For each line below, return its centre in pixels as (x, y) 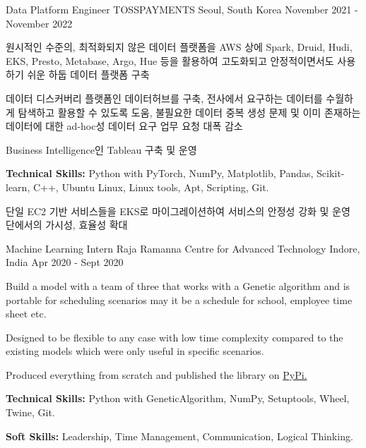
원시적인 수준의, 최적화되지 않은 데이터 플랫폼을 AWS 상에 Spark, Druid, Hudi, (179, 47)
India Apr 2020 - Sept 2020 (65, 262)
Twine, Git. (30, 412)
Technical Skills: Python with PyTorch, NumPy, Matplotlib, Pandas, (160, 173)
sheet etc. (26, 314)
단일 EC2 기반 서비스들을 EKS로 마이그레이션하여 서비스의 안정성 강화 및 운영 (178, 211)
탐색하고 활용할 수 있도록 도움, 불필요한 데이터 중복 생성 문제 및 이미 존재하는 (189, 112)
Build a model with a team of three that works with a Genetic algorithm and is (178, 285)
